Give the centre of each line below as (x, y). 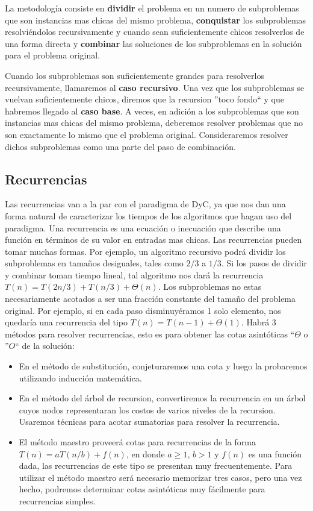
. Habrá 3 (259, 322)
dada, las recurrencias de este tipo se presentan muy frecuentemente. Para (156, 466)
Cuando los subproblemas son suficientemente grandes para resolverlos (135, 75)
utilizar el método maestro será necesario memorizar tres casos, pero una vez (160, 477)
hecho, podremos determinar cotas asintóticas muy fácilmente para (142, 489)
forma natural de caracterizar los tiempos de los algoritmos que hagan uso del (148, 215)
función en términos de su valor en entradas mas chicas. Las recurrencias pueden (153, 240)
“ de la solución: (45, 346)
